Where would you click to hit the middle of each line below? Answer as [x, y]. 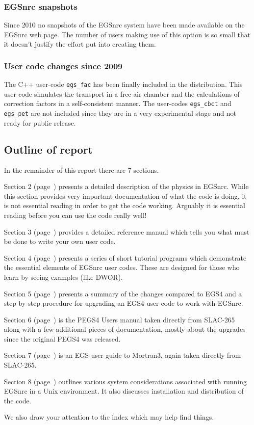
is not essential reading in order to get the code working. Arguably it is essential [125, 205]
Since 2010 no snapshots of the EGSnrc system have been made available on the [124, 25]
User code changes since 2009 [63, 66]
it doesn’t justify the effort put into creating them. [80, 44]
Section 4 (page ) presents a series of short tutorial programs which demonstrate [125, 257]
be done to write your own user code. [60, 241]
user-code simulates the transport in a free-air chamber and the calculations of [122, 93]
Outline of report [48, 149]
